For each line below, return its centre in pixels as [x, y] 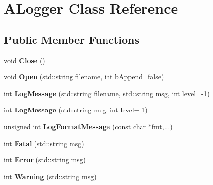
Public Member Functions [71, 39]
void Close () [25, 60]
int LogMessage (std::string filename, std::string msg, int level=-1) [107, 93]
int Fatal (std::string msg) [44, 143]
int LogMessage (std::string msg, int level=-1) [76, 110]
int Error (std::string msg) [45, 160]
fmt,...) [162, 126]
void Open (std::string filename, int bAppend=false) [84, 77]
